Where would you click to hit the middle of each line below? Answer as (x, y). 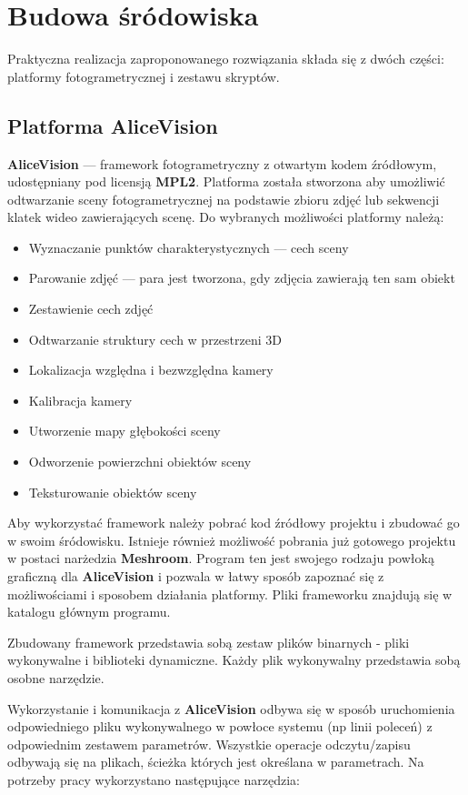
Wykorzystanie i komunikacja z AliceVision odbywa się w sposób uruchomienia (231, 708)
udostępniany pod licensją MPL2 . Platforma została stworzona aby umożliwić (226, 181)
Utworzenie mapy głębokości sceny (124, 431)
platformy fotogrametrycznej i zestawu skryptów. (144, 76)
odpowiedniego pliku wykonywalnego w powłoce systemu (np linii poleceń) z (220, 726)
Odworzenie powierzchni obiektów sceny (140, 462)
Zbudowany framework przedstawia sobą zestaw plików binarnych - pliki (209, 642)
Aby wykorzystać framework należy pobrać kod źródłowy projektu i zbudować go (234, 523)
